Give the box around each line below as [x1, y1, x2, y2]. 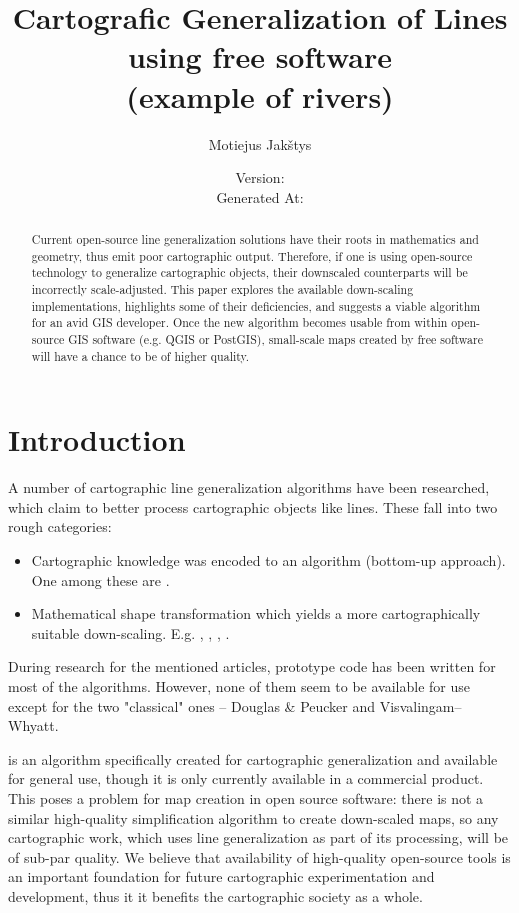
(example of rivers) [126, 75, 394, 116]
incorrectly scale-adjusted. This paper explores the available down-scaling [31, 281, 414, 298]
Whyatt [8, 715, 55, 736]
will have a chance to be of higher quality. [31, 347, 250, 364]
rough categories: [8, 516, 112, 537]
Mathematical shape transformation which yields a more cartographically [31, 603, 481, 624]
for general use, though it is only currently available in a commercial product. [8, 768, 484, 789]
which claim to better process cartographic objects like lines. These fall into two [8, 496, 498, 517]
